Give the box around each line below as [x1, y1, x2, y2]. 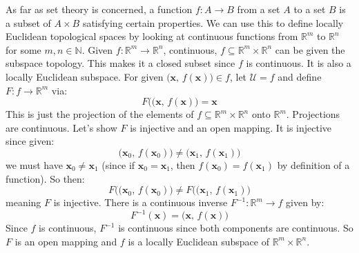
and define [278, 69, 322, 83]
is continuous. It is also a [246, 56, 351, 70]
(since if [101, 157, 135, 172]
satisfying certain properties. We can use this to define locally [82, 15, 344, 30]
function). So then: [6, 171, 85, 185]
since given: [6, 134, 55, 148]
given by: [286, 195, 324, 210]
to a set [293, 2, 326, 16]
